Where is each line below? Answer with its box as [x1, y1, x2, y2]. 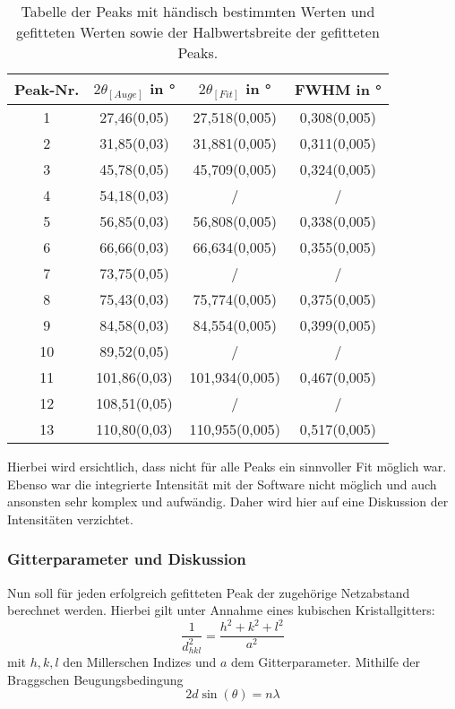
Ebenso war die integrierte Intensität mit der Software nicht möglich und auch [7, 474, 437, 493]
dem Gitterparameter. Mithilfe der [231, 653, 421, 671]
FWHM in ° [294, 79, 382, 100]
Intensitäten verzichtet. [7, 509, 133, 528]
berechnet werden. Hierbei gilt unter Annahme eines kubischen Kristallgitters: [7, 601, 435, 619]
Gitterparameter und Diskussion [7, 548, 246, 570]
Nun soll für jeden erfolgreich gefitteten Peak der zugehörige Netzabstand [7, 583, 410, 601]
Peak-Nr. [14, 79, 80, 100]
